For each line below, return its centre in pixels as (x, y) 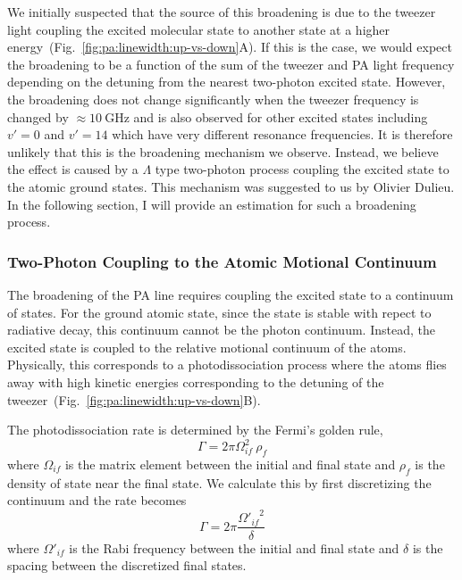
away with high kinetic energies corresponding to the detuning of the (196, 381)
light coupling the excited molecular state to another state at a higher (199, 29)
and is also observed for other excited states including (281, 116)
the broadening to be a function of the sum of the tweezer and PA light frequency (231, 64)
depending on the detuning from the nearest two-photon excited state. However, (227, 82)
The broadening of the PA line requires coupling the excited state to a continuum (231, 294)
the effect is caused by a (73, 169)
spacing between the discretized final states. (127, 565)
